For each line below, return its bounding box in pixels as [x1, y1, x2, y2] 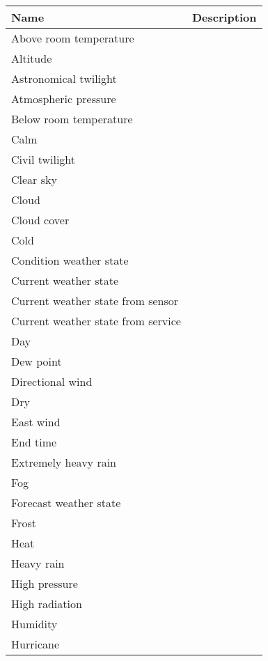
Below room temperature [11, 111, 133, 127]
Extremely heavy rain [11, 454, 116, 470]
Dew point [11, 353, 62, 369]
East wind [11, 414, 61, 430]
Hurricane [11, 636, 59, 652]
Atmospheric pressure [11, 91, 116, 107]
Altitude [11, 50, 52, 66]
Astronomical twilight [11, 70, 117, 86]
